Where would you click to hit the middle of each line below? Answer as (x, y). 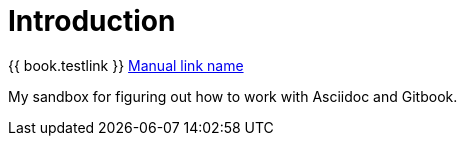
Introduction (92, 21)
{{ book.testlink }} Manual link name (126, 65)
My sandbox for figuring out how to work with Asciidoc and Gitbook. (233, 96)
